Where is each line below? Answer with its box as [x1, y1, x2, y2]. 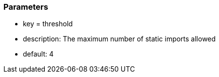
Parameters [3, 2, 48, 12]
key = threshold [23, 19, 73, 28]
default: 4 [23, 50, 54, 58]
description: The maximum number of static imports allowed [23, 35, 216, 43]
